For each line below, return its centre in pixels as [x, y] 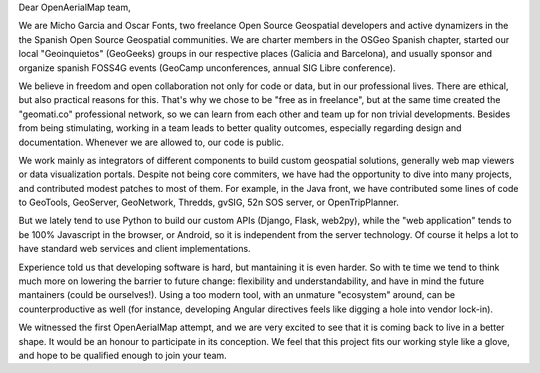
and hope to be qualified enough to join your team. [122, 355]
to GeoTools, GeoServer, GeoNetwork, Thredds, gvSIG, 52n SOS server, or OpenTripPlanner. [208, 202]
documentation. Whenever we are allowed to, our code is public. [151, 142]
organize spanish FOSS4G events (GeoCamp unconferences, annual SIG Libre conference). [207, 67]
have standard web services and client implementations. [134, 249]
